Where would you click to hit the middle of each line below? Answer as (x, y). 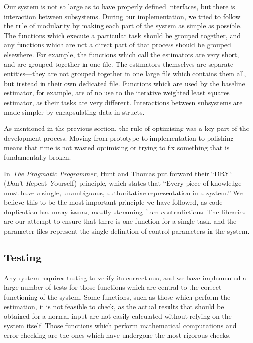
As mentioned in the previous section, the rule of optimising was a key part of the (126, 128)
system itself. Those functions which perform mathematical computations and (120, 325)
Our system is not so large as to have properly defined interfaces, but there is (120, 6)
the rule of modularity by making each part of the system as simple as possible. (123, 26)
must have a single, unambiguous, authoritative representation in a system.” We (123, 192)
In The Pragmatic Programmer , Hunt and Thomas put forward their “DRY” (118, 173)
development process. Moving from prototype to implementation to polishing (119, 138)
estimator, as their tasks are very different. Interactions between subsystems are (123, 102)
